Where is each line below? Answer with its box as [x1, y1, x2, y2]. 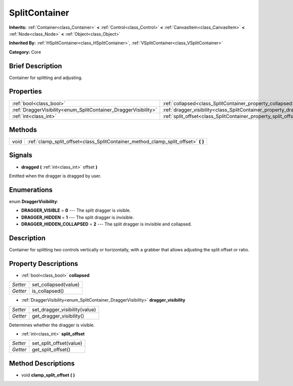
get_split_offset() [32, 346, 71, 353]
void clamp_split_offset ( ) [21, 372, 75, 378]
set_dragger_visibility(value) [32, 306, 96, 313]
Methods [9, 125, 37, 134]
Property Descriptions [9, 259, 78, 268]
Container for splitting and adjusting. [9, 75, 83, 81]
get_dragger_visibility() [32, 312, 84, 319]
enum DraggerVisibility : [9, 198, 59, 204]
